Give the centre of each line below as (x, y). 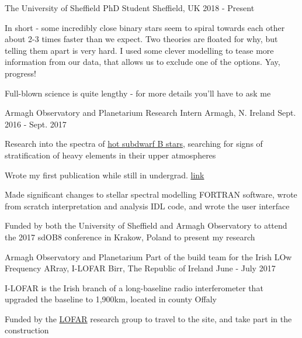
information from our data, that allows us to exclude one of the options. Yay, (143, 62)
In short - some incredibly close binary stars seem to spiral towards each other (145, 27)
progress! (20, 73)
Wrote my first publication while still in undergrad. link (105, 175)
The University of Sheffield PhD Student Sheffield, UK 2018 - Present (130, 8)
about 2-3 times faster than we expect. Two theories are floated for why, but (141, 39)
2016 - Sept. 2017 (36, 124)
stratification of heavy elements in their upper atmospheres (110, 155)
